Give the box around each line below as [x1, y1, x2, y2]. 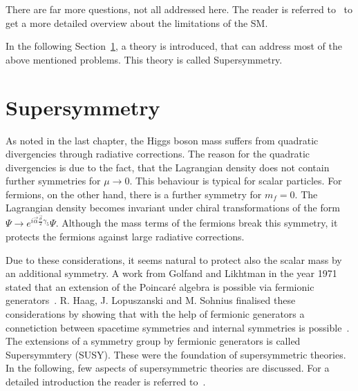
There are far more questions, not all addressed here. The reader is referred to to [6, 2, 353, 16]
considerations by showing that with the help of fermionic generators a [6, 307, 305, 321]
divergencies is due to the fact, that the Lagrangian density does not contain [6, 160, 330, 174]
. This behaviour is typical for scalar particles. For [129, 173, 342, 188]
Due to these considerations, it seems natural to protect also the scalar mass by [6, 252, 342, 267]
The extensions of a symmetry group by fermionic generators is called [6, 334, 301, 348]
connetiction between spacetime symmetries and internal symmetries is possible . [6, 320, 350, 334]
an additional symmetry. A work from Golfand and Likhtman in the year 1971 [6, 266, 337, 280]
